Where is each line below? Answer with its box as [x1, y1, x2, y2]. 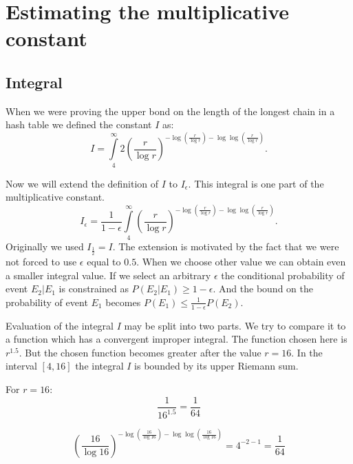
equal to [87, 254, 121, 269]
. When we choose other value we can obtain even [136, 254, 346, 269]
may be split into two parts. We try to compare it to [124, 318, 346, 332]
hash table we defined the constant [6, 117, 152, 132]
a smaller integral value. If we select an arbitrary [6, 268, 211, 282]
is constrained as [58, 281, 129, 296]
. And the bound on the [213, 281, 313, 296]
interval [6, 359, 37, 373]
